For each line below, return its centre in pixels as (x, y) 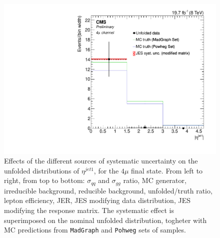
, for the (106, 170)
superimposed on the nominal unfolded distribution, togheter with (105, 220)
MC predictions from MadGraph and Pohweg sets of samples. (95, 230)
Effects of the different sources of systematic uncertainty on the (101, 161)
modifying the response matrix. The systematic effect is (89, 210)
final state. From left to (167, 170)
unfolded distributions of (42, 170)
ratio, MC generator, (155, 180)
